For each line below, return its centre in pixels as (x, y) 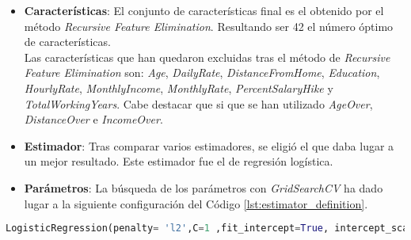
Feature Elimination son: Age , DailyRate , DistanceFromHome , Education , (202, 72)
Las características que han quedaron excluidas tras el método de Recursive (207, 57)
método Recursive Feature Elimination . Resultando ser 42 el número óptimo (209, 26)
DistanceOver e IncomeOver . (93, 119)
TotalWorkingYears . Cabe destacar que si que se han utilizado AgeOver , (198, 103)
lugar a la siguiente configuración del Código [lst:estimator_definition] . (196, 203)
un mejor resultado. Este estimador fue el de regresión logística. (179, 161)
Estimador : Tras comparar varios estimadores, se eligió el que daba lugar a (209, 145)
